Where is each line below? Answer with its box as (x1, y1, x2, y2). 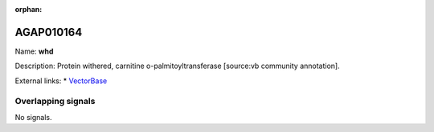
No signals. (14, 112, 52, 122)
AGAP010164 (14, 25, 83, 39)
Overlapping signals (14, 96, 96, 107)
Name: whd (14, 46, 54, 56)
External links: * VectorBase (14, 76, 108, 86)
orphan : (14, 5, 43, 14)
